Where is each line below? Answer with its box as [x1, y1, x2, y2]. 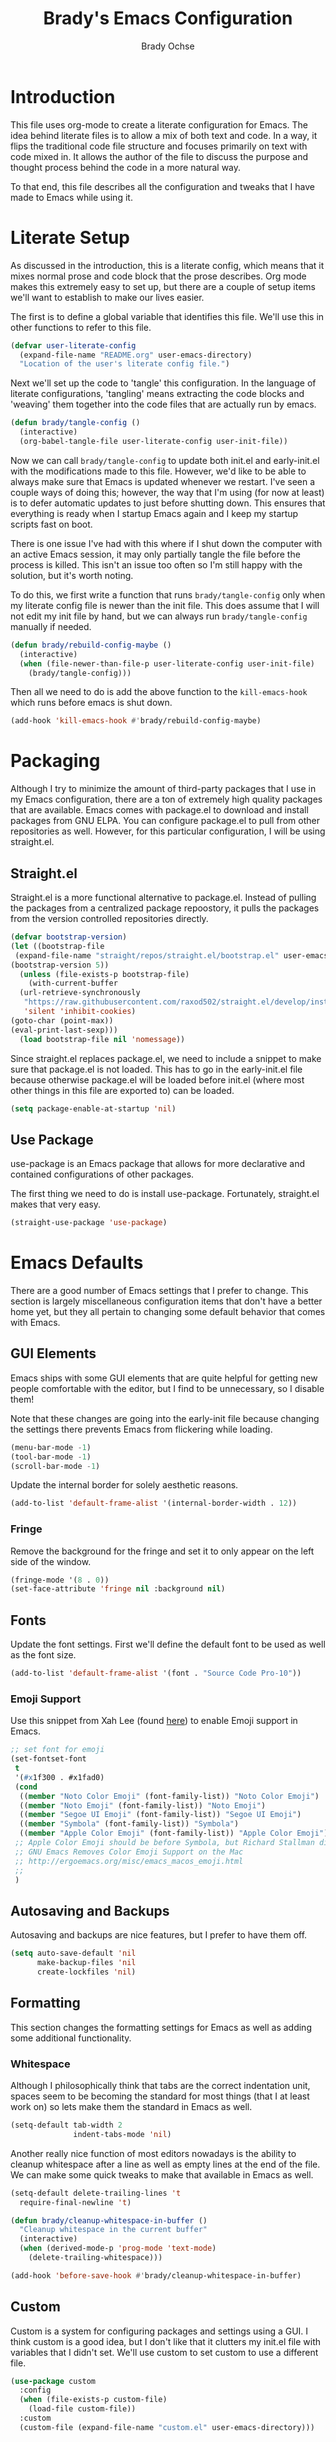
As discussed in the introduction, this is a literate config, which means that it [10, 259, 325, 271]
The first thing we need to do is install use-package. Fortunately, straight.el [10, 1188, 320, 1200]
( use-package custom [10, 2376, 97, 2386]
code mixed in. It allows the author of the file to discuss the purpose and [10, 150, 309, 162]
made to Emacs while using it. [10, 191, 133, 203]
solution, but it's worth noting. [10, 569, 134, 581]
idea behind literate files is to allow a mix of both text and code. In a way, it [10, 129, 318, 141]
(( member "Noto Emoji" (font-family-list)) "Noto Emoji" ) [19, 1800, 267, 1811]
